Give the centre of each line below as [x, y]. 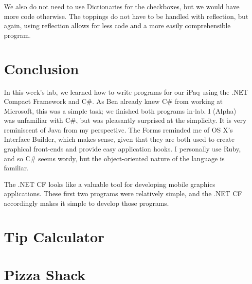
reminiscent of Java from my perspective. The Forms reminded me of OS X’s [118, 129]
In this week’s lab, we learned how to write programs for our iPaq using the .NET [126, 92]
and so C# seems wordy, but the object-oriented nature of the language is [114, 158]
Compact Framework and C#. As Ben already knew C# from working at [113, 101]
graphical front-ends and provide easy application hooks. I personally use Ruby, [122, 149]
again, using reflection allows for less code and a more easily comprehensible [117, 25]
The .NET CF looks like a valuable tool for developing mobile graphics [110, 184]
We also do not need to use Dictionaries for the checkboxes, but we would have [122, 6]
